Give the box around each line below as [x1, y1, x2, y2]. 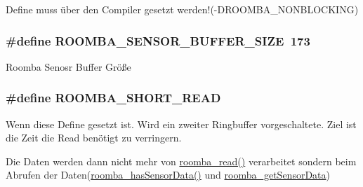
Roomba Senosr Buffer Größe [6, 59, 131, 74]
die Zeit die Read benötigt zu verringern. [6, 130, 182, 145]
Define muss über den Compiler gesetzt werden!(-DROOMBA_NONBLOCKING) [6, 2, 359, 16]
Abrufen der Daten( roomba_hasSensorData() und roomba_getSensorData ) [6, 167, 330, 182]
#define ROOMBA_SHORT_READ [6, 89, 221, 106]
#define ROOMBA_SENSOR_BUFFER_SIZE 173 [6, 32, 310, 49]
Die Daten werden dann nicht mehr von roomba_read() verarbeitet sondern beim [6, 153, 357, 168]
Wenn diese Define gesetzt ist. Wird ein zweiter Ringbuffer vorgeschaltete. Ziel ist [6, 116, 357, 131]
